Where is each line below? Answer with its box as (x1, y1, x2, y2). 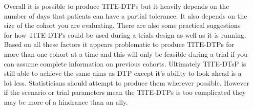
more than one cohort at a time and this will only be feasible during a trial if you (4, 48, 248, 59)
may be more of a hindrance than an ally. (4, 96, 128, 107)
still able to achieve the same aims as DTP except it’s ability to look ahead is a (4, 68, 242, 78)
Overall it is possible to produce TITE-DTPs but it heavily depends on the (4, 1, 229, 11)
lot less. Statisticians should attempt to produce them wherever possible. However (4, 77, 249, 88)
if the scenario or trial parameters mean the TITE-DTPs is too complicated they (4, 87, 246, 97)
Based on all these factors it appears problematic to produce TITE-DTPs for (4, 39, 234, 49)
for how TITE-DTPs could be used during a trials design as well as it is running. (4, 29, 246, 40)
